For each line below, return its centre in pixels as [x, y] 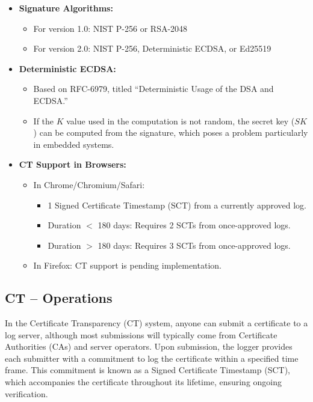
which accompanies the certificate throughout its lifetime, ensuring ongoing [144, 382]
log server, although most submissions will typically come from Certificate [141, 334]
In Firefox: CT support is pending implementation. [127, 265]
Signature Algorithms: [66, 8]
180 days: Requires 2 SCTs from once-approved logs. [194, 225]
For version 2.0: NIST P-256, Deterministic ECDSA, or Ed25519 [152, 48]
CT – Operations [59, 298]
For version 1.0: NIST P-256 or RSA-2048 [110, 28]
